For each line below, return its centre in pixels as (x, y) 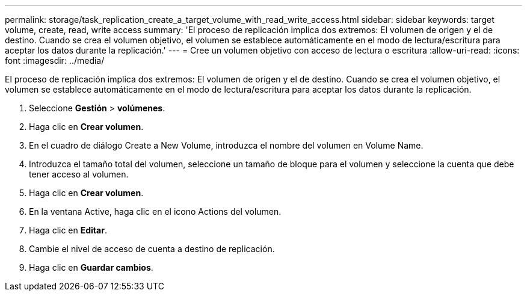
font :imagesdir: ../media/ (55, 60)
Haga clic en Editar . (68, 230)
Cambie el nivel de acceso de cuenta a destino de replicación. (152, 249)
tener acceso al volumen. (79, 174)
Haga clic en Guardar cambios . (91, 267)
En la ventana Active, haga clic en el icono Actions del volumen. (155, 211)
